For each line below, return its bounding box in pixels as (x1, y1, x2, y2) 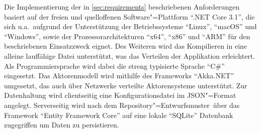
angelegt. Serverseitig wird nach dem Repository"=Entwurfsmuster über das (4, 99, 240, 110)
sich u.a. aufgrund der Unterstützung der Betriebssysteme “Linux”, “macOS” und (4, 21, 257, 32)
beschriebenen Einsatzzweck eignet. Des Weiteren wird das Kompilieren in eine (4, 41, 247, 51)
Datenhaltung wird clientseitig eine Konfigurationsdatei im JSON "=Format (4, 90, 236, 100)
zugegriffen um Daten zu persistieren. (4, 119, 119, 130)
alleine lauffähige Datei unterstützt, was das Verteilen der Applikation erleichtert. (4, 50, 255, 61)
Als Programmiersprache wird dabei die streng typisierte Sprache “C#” (4, 60, 225, 71)
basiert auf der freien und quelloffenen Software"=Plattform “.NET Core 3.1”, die (4, 11, 255, 22)
